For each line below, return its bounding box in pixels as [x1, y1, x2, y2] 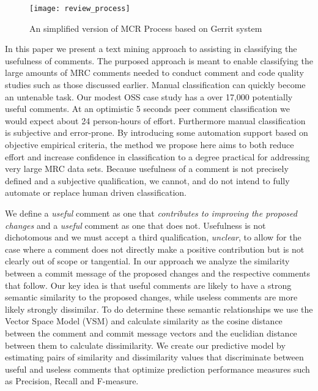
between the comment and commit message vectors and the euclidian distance [5, 326, 297, 339]
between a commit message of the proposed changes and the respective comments [5, 266, 310, 279]
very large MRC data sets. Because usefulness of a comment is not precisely [5, 162, 289, 175]
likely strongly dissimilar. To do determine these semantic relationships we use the [5, 302, 313, 315]
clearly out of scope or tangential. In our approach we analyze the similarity [5, 255, 290, 267]
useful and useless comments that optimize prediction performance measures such [5, 362, 310, 375]
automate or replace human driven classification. [5, 186, 187, 199]
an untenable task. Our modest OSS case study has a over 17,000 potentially [5, 90, 293, 103]
